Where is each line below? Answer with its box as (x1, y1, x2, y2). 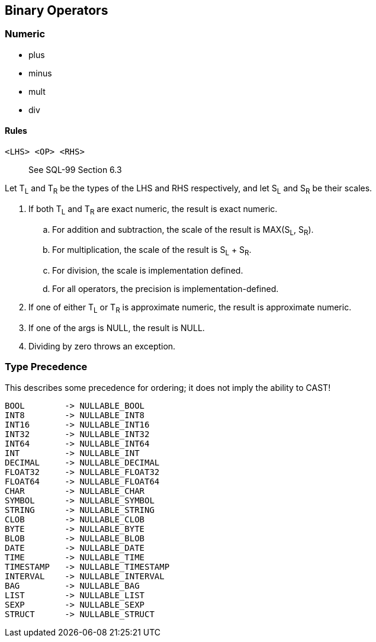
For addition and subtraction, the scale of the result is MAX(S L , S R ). (52, 224, 314, 237)
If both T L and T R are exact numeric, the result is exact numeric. (28, 203, 278, 216)
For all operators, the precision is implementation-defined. (52, 284, 279, 294)
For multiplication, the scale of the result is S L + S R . (52, 245, 252, 258)
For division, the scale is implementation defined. (52, 265, 243, 276)
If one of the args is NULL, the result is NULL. (28, 323, 205, 333)
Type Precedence (5, 361, 88, 373)
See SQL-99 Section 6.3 (28, 165, 122, 175)
